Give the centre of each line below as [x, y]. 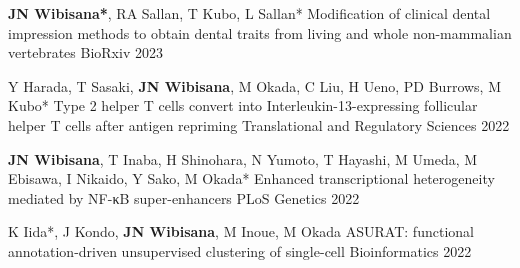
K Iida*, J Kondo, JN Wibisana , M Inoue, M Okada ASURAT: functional [241, 231]
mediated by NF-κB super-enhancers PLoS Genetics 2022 [184, 197]
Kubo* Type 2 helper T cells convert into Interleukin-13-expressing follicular [243, 105]
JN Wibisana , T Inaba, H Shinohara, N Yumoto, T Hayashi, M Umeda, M [243, 158]
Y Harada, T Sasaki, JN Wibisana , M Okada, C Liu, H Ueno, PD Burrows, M [255, 85]
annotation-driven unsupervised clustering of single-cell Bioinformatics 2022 [240, 250]
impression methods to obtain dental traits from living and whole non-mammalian [260, 32]
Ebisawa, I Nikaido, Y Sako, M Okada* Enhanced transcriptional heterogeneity [251, 178]
